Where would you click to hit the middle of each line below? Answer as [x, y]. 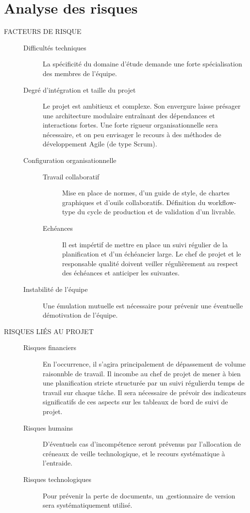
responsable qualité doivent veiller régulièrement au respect [150, 263]
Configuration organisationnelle [70, 160]
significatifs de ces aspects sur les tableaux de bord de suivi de [135, 402]
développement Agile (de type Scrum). [100, 144]
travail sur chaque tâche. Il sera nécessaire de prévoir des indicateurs [145, 392]
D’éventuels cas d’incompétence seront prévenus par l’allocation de [142, 444]
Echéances [58, 228]
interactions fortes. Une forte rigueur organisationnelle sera [130, 125]
